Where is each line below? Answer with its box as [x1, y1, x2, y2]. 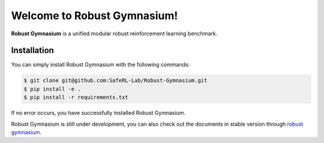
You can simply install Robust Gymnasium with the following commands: [11, 61, 190, 68]
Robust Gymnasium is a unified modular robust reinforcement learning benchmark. [11, 30, 218, 37]
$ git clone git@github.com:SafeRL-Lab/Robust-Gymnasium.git [23, 77, 208, 84]
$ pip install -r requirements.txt [23, 94, 128, 101]
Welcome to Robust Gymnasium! [11, 9, 178, 22]
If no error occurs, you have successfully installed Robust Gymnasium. [11, 109, 186, 117]
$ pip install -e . [23, 86, 81, 92]
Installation [11, 45, 54, 56]
